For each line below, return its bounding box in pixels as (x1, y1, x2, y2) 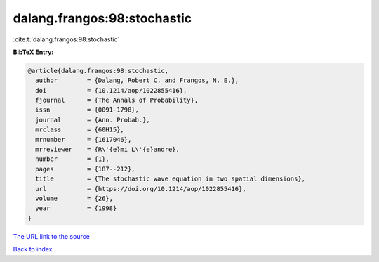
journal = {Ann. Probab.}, (35, 116, 150, 124)
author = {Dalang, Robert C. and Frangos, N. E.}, (35, 77, 239, 84)
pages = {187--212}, (35, 165, 136, 173)
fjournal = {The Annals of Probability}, (35, 96, 199, 105)
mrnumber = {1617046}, (35, 136, 132, 143)
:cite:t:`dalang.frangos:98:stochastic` (13, 35, 120, 44)
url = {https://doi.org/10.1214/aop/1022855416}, (35, 185, 246, 192)
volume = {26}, (35, 195, 114, 202)
